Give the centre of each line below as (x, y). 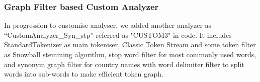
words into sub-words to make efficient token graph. (84, 74)
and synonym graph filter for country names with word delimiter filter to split (124, 64)
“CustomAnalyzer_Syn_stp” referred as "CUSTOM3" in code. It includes (118, 35)
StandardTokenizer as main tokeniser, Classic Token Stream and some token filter (130, 44)
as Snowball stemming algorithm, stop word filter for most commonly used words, (130, 54)
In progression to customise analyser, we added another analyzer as (108, 25)
